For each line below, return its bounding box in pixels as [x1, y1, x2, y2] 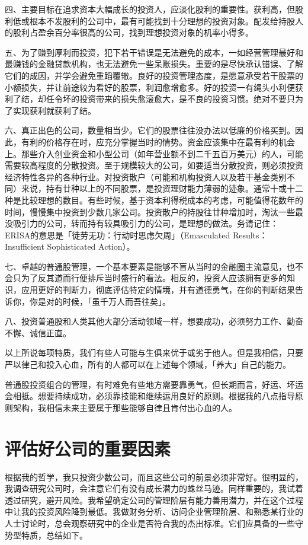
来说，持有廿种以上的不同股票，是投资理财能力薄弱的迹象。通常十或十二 [21, 182, 303, 195]
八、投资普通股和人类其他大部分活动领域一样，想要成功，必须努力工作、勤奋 [5, 315, 303, 327]
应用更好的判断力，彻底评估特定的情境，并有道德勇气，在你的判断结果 [21, 283, 295, 296]
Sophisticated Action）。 [47, 240, 135, 253]
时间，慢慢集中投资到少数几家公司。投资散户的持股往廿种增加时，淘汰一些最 [5, 205, 303, 218]
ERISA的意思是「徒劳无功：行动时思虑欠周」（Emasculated [5, 228, 230, 241]
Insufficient [5, 240, 44, 253]
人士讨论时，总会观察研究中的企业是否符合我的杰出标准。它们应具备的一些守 [5, 517, 303, 529]
